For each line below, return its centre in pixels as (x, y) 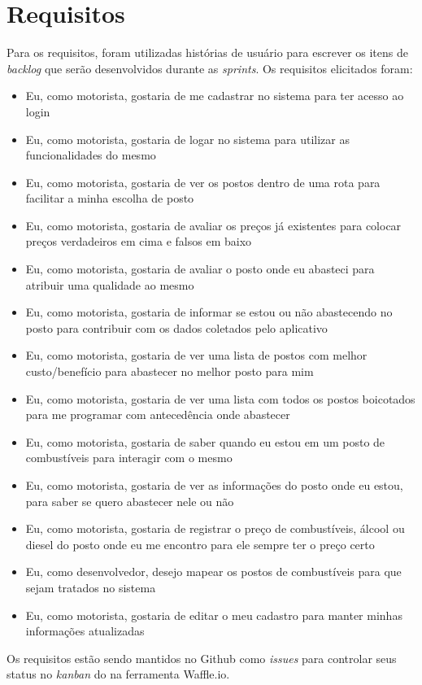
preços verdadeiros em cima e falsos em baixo (139, 241)
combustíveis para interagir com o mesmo (129, 458)
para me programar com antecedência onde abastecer (158, 414)
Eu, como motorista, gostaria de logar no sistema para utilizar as (187, 139)
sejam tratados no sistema (91, 587)
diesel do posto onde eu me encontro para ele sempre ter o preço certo (200, 544)
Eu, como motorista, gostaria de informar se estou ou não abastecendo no (209, 312)
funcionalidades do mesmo (91, 155)
